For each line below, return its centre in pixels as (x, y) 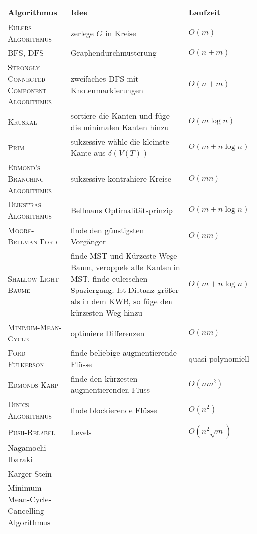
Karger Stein (30, 473)
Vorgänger (88, 241)
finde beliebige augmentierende (124, 353)
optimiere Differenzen (107, 333)
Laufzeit (205, 12)
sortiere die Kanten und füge (120, 116)
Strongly (24, 67)
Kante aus (88, 153)
